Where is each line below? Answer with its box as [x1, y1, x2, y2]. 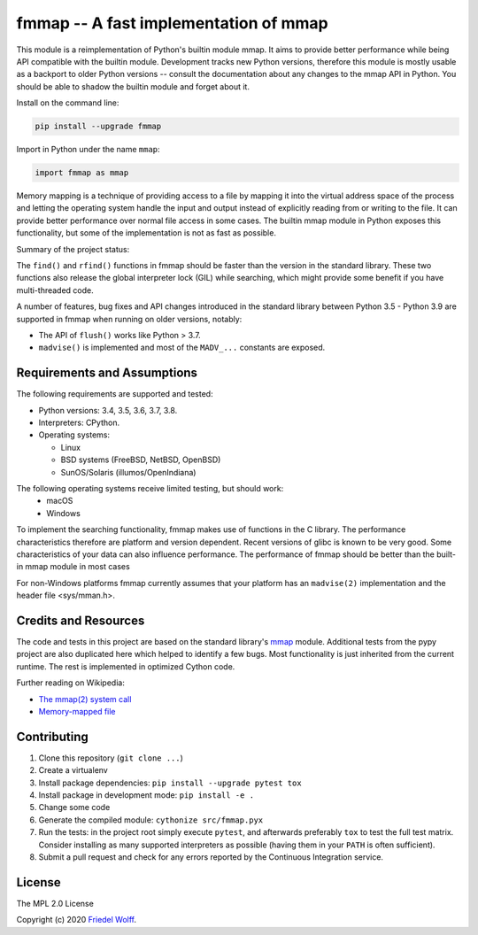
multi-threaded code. [16, 284, 95, 296]
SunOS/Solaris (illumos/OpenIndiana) [60, 467, 197, 477]
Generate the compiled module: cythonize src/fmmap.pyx [38, 815, 264, 825]
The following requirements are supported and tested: [16, 389, 213, 399]
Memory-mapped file [38, 706, 116, 716]
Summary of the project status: [16, 243, 130, 254]
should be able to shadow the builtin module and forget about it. [16, 81, 250, 92]
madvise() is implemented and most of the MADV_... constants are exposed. [38, 342, 326, 353]
